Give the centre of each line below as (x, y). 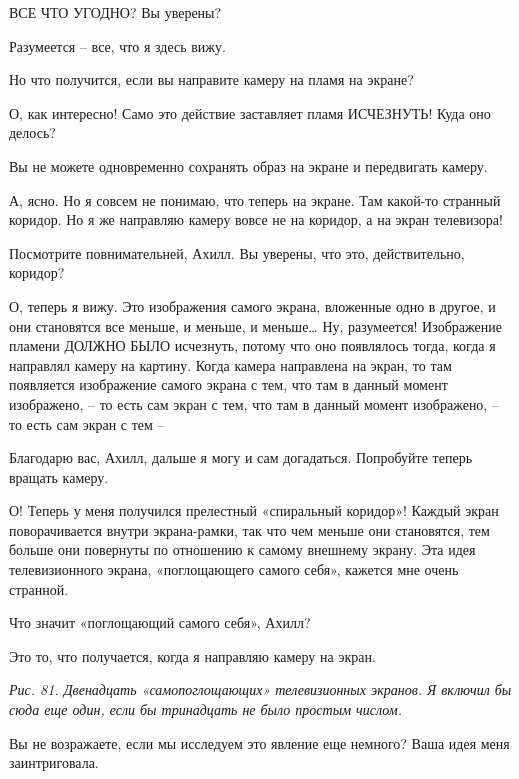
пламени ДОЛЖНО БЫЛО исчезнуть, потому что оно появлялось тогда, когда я (252, 345)
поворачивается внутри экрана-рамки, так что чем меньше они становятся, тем (249, 529)
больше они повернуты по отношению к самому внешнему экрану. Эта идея (242, 549)
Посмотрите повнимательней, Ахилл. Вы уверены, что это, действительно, (237, 252)
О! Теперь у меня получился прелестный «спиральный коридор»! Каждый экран (254, 510)
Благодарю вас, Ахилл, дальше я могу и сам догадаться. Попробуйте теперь (241, 457)
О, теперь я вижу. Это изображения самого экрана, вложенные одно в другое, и (252, 305)
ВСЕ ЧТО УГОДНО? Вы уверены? (115, 12)
